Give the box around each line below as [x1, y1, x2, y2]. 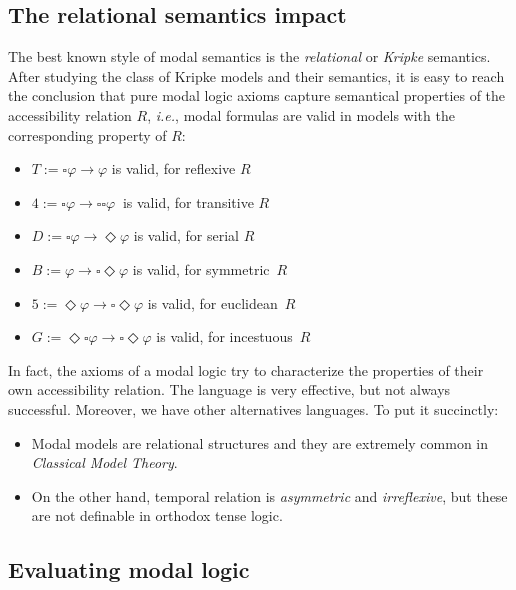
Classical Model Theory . [31, 452, 178, 473]
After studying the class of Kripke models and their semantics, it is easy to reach [8, 65, 505, 86]
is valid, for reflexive [111, 158, 236, 179]
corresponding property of [8, 124, 167, 145]
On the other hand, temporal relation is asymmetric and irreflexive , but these [31, 485, 508, 506]
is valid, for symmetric [132, 258, 270, 279]
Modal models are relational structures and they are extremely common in [31, 432, 489, 453]
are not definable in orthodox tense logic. [31, 505, 283, 526]
